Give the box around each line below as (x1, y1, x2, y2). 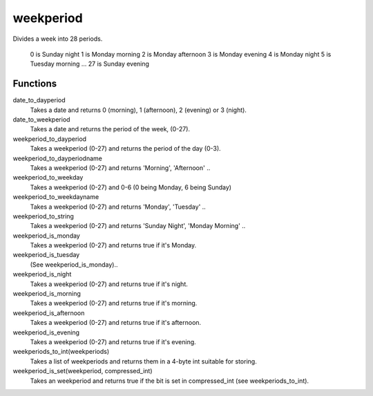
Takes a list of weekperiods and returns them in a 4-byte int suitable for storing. (30, 357, 257, 366)
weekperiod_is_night (12, 270, 72, 279)
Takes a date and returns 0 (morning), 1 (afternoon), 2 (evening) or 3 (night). (30, 106, 247, 114)
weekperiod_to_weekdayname (12, 193, 99, 201)
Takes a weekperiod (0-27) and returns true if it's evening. (30, 338, 196, 346)
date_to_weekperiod (12, 115, 70, 124)
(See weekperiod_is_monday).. (30, 260, 118, 269)
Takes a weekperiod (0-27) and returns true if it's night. (30, 280, 188, 288)
